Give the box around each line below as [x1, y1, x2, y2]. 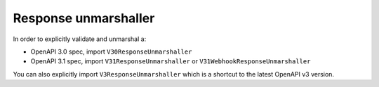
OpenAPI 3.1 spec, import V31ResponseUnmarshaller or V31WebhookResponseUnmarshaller [30, 57, 311, 65]
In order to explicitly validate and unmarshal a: [13, 35, 147, 43]
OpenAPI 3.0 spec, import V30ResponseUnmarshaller [30, 47, 192, 56]
